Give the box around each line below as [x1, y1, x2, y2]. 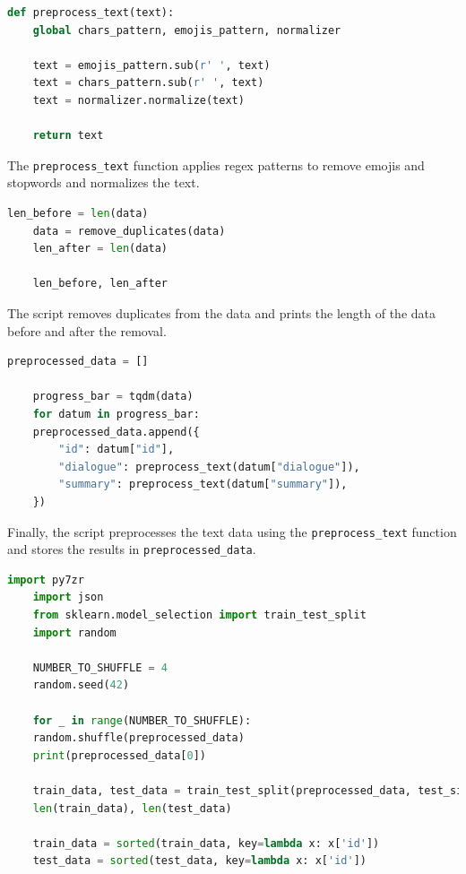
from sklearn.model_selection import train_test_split [32, 609, 367, 621]
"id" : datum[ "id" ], [58, 443, 175, 456]
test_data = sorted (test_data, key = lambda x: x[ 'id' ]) [32, 854, 367, 868]
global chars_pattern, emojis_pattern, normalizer [32, 23, 341, 37]
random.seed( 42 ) [32, 679, 130, 692]
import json [32, 591, 104, 604]
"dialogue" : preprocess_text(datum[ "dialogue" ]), [58, 460, 360, 473]
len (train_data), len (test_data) [32, 801, 232, 815]
